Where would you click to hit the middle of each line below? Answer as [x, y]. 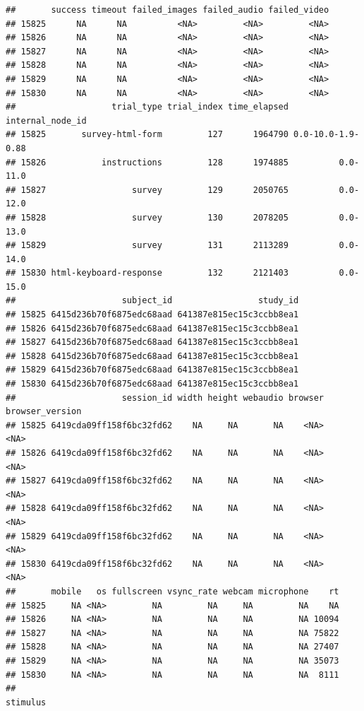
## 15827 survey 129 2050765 [147, 190]
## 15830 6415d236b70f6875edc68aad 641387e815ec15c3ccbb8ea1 [152, 384]
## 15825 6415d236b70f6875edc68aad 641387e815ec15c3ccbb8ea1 [152, 315]
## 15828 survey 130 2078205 [147, 217]
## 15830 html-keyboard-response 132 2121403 [147, 273]
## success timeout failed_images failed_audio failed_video [168, 10]
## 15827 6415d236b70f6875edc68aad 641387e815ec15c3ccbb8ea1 [152, 342]
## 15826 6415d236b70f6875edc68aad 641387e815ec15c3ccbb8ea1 [152, 328]
